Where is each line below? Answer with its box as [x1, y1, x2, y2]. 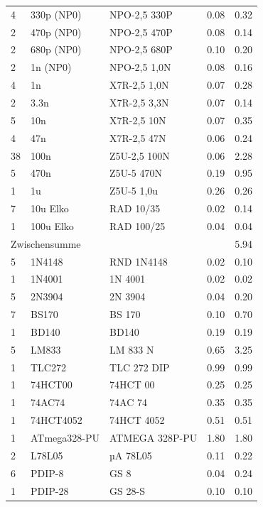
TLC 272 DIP [109, 359, 170, 374]
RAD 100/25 [109, 218, 166, 233]
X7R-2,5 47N [109, 130, 166, 145]
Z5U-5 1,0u [109, 183, 159, 198]
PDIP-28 [31, 483, 69, 498]
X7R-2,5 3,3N [109, 94, 169, 109]
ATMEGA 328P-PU [109, 430, 198, 445]
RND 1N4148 [109, 253, 168, 268]
